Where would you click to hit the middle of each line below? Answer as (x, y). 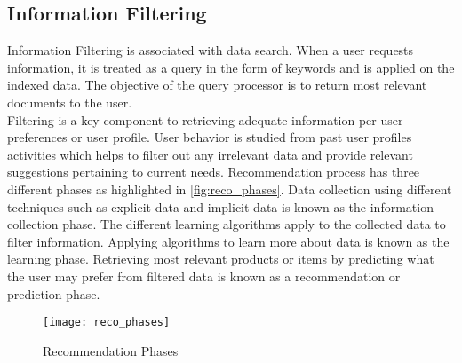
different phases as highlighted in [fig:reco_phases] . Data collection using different (230, 189)
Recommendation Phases (111, 350)
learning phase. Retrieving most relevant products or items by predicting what (221, 259)
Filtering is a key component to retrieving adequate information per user (205, 119)
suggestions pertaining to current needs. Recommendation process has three (214, 172)
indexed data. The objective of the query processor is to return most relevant (217, 85)
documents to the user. (70, 102)
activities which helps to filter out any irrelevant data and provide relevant (210, 154)
